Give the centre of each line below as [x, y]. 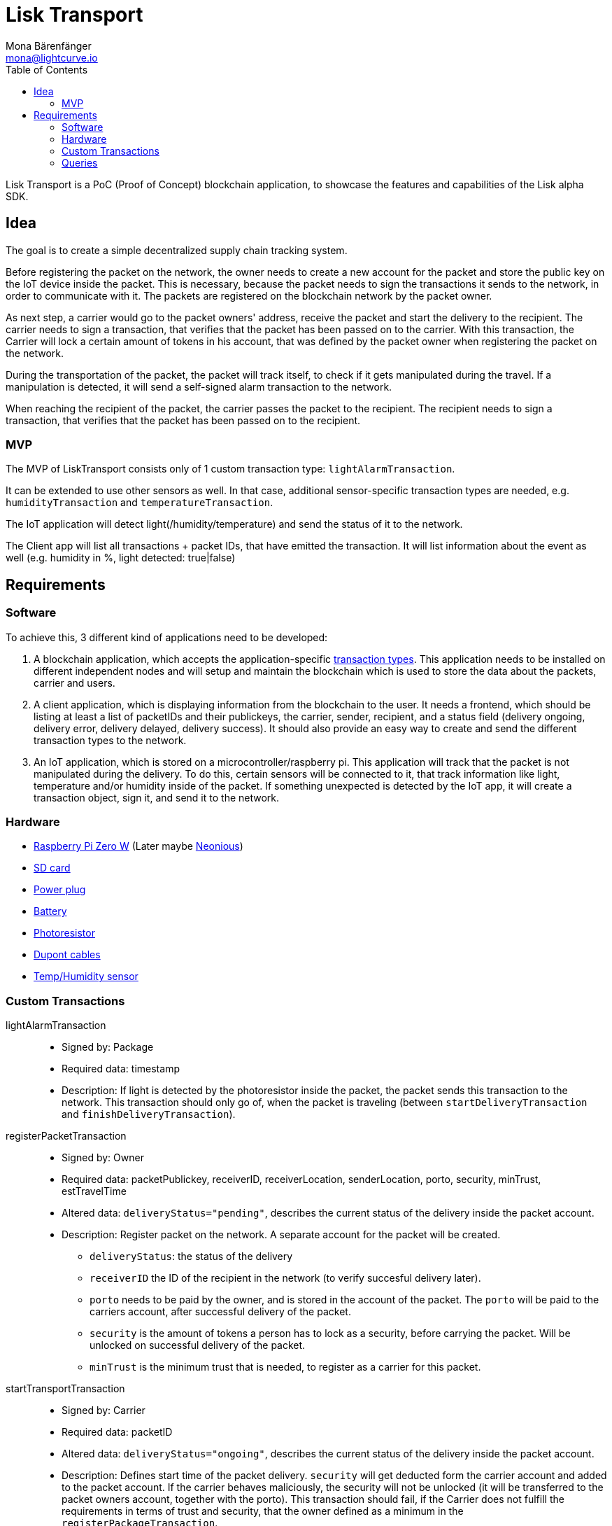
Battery [50, 911]
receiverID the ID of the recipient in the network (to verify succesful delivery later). [285, 1278]
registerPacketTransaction [66, 1136]
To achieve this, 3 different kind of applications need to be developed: [167, 637]
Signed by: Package [108, 1047]
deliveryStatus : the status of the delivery [191, 1256]
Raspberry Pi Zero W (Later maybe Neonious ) [138, 846]
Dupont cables [67, 955]
